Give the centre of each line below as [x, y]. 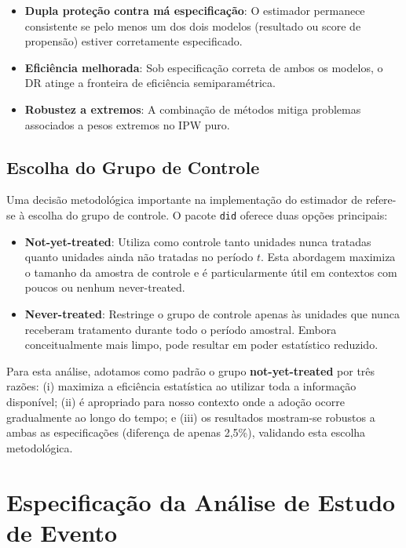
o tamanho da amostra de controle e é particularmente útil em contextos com [211, 272]
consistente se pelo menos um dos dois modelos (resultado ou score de [193, 25]
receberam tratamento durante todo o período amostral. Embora [181, 329]
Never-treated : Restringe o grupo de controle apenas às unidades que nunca [212, 313]
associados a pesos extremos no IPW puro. [127, 124]
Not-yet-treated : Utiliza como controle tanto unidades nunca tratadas [198, 241]
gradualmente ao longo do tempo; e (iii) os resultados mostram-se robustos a [191, 417]
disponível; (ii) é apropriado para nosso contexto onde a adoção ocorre [176, 401]
